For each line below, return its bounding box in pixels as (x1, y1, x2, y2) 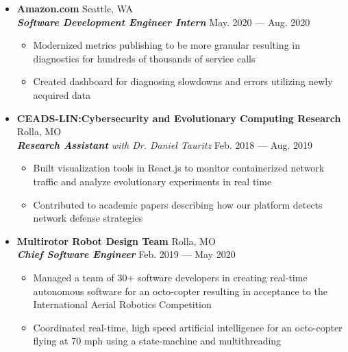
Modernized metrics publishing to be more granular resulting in (33, 38, 300, 52)
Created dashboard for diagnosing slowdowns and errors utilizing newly (33, 74, 333, 89)
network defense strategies (33, 211, 143, 225)
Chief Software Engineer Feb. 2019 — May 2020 (16, 247, 236, 261)
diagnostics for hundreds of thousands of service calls (33, 51, 256, 65)
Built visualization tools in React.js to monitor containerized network (33, 161, 325, 175)
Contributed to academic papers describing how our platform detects (33, 197, 323, 211)
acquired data (33, 87, 91, 102)
